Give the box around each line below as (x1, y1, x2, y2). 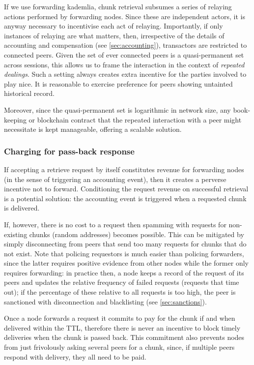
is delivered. (4, 203, 40, 213)
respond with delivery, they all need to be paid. (4, 351, 146, 362)
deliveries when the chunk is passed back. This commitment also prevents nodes (4, 332, 245, 342)
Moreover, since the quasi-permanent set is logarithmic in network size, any (4, 104, 231, 115)
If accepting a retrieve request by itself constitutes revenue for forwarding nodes (4, 164, 244, 174)
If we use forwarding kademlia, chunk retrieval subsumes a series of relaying (4, 1, 232, 11)
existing (4, 229, 28, 239)
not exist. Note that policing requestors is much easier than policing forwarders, (4, 248, 244, 258)
